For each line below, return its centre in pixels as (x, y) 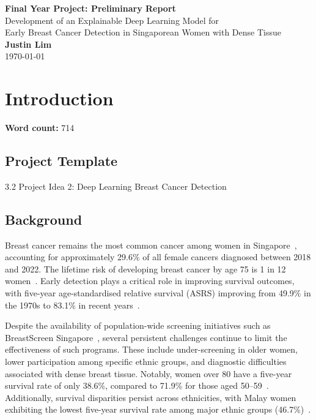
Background (44, 219)
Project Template (61, 161)
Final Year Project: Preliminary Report (90, 8)
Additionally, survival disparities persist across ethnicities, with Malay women (151, 397)
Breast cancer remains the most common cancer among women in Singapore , (151, 245)
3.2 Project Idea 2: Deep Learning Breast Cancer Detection (116, 186)
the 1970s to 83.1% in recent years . (72, 305)
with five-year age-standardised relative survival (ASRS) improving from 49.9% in (158, 293)
